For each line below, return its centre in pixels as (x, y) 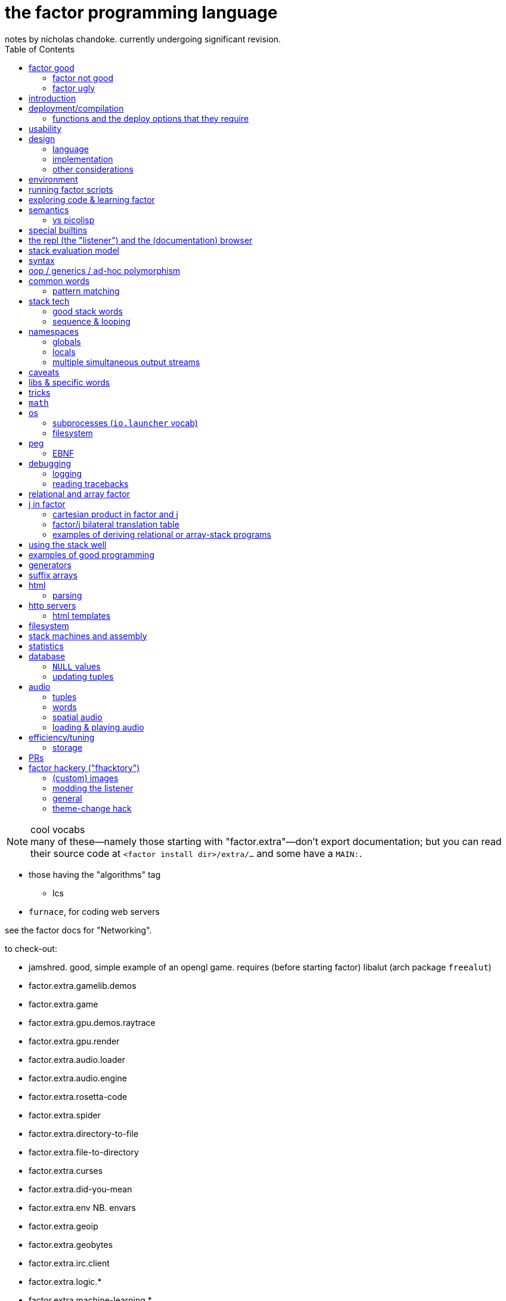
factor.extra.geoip (63, 1226)
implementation (83, 159)
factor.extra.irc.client (69, 1263)
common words (59, 280)
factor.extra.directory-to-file (84, 1133)
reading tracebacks (91, 483)
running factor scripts (71, 189)
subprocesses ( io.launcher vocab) (125, 423)
